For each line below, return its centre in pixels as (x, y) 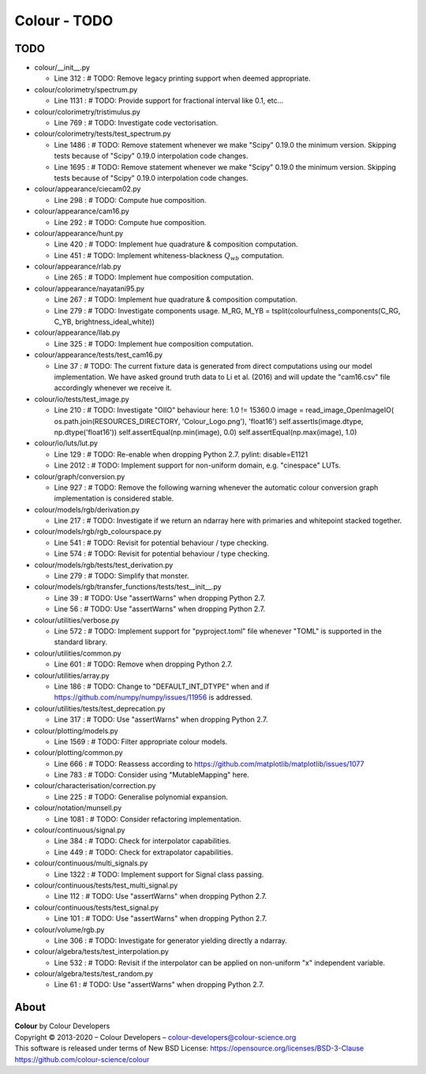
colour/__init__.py (62, 68)
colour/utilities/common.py (78, 653)
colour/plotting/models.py (76, 730)
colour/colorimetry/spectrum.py (86, 89)
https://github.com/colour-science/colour (82, 1059)
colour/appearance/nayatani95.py (90, 288)
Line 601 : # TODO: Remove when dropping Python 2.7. (143, 664)
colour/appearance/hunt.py (79, 233)
